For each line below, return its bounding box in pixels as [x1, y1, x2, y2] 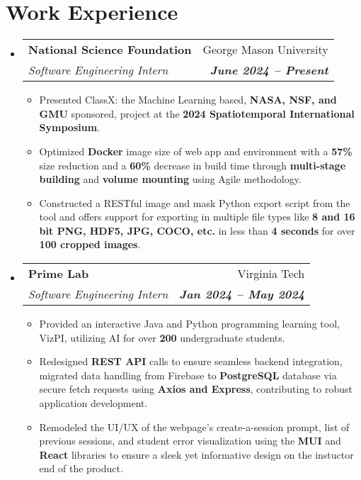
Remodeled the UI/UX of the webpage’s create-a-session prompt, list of [39, 419, 350, 434]
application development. [39, 396, 148, 411]
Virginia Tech [237, 265, 305, 282]
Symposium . [39, 120, 100, 135]
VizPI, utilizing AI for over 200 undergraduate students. [39, 330, 285, 345]
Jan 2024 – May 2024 [179, 286, 305, 303]
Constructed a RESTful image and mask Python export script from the [39, 195, 350, 210]
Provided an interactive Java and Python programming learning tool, [39, 316, 340, 331]
